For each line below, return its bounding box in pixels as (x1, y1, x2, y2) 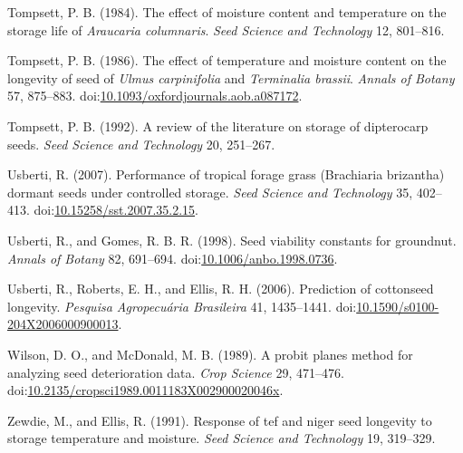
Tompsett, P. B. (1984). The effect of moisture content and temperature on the (7, 3, 447, 21)
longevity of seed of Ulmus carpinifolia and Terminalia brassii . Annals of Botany (7, 68, 455, 87)
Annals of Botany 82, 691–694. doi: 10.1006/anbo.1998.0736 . (7, 248, 338, 267)
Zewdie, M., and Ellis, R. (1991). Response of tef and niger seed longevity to (7, 410, 432, 429)
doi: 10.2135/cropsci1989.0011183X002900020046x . (7, 381, 284, 400)
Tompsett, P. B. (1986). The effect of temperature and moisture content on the (7, 51, 447, 70)
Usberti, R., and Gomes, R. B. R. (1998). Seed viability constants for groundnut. (7, 230, 457, 249)
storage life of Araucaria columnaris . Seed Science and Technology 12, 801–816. (7, 20, 445, 39)
